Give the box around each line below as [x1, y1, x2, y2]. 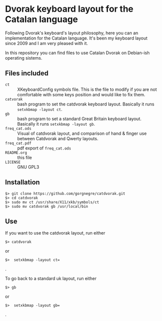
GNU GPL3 [17, 164, 40, 170]
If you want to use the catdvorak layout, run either [5, 230, 105, 236]
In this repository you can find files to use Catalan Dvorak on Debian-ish [5, 50, 150, 56]
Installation [5, 178, 40, 187]
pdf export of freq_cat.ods [17, 145, 72, 151]
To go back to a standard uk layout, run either [5, 276, 97, 281]
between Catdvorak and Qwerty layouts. [17, 135, 99, 141]
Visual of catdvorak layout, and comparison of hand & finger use [17, 130, 147, 136]
